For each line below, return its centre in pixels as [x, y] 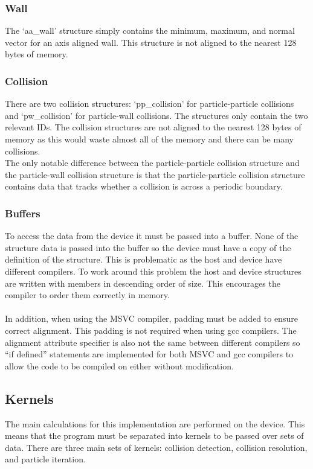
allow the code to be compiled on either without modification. [119, 365]
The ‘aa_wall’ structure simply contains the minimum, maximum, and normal [150, 30]
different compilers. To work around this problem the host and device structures [153, 271]
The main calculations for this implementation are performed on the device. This [155, 423]
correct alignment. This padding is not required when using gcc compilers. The [151, 330]
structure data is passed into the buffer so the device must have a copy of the [148, 247]
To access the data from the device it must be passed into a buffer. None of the [152, 236]
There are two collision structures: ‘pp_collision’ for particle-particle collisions [150, 104]
